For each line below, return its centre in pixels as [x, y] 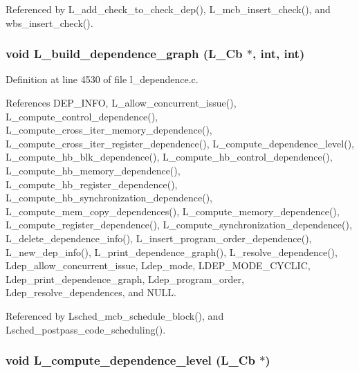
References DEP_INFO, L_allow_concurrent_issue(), [121, 102]
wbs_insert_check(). [49, 22]
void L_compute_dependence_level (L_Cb [130, 360]
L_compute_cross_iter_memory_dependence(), [109, 130]
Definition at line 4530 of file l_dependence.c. [102, 79]
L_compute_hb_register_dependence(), [92, 184]
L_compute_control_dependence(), [82, 116]
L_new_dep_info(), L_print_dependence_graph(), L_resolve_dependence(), [172, 252]
